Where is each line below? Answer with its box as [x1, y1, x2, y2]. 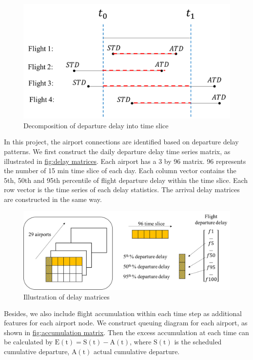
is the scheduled [174, 337, 222, 347]
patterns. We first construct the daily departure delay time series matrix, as [4, 146, 231, 156]
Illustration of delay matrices [23, 292, 110, 302]
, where [130, 337, 152, 347]
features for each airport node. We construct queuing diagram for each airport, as [4, 318, 248, 328]
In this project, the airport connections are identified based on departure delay [4, 137, 239, 147]
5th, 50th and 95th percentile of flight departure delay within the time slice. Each [4, 175, 248, 185]
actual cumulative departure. [94, 346, 180, 356]
